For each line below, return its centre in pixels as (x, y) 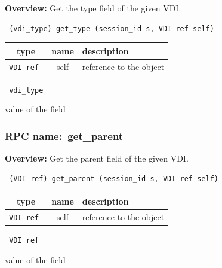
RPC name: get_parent (64, 135)
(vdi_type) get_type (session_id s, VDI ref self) (112, 28)
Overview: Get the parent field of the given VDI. (97, 158)
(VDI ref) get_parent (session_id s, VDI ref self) (114, 179)
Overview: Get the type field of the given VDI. (93, 8)
